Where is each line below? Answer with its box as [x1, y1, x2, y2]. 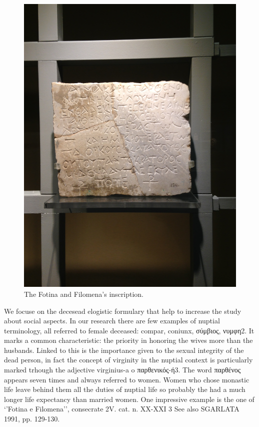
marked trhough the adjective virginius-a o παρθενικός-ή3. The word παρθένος [4, 364, 241, 375]
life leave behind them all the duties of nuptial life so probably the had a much [4, 384, 245, 394]
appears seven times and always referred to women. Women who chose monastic [4, 374, 249, 384]
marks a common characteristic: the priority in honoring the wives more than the [4, 335, 253, 345]
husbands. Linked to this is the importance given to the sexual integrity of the [4, 344, 244, 355]
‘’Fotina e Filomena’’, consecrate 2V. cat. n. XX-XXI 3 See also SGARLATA [4, 403, 239, 414]
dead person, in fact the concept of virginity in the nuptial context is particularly [4, 354, 253, 365]
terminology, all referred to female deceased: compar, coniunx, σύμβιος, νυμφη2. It [4, 325, 254, 335]
